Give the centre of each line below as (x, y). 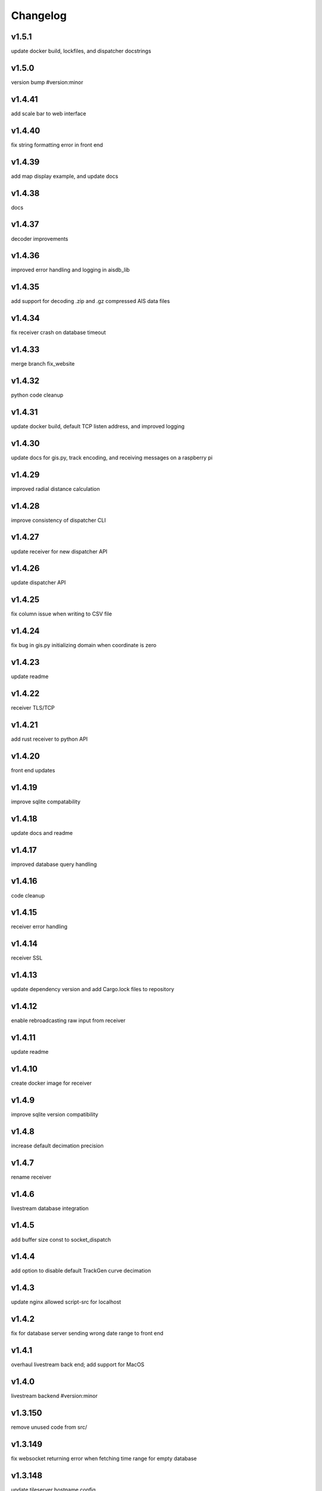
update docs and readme (42, 833)
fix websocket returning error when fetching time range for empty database (104, 1458)
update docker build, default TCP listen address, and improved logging (98, 426)
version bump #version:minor (47, 82)
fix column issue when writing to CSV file (62, 614)
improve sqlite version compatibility (55, 1114)
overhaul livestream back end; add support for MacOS (78, 1365)
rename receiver (31, 1177)
